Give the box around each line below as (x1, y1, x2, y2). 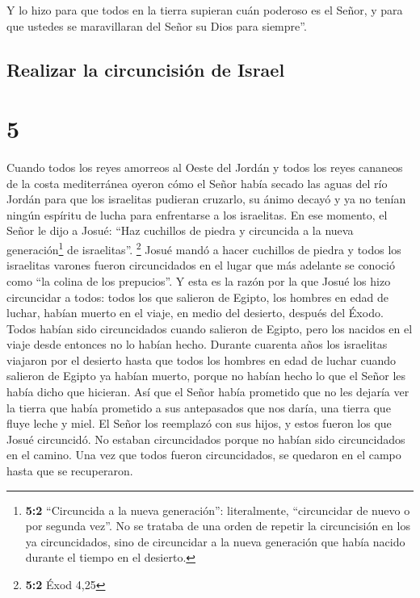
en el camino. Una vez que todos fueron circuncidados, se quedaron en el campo (6, 446, 401, 463)
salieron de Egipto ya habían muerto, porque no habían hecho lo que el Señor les (6, 367, 406, 384)
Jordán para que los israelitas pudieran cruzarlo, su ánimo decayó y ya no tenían (6, 190, 406, 207)
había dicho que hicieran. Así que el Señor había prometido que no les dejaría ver (6, 383, 409, 400)
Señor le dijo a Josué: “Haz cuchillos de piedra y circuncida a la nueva (6, 222, 354, 239)
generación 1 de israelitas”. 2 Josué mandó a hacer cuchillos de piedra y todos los (6, 239, 401, 257)
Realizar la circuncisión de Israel (6, 56, 285, 82)
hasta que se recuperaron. (6, 462, 133, 479)
